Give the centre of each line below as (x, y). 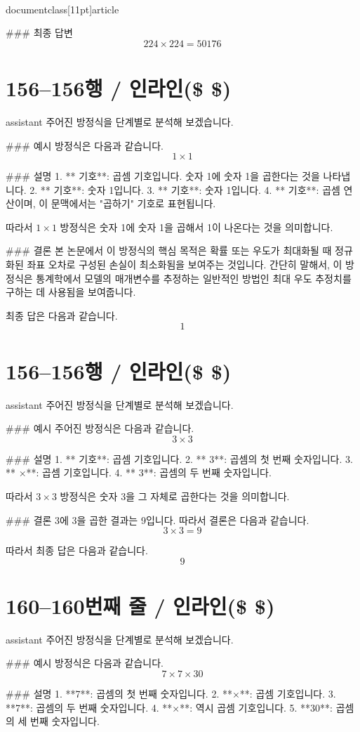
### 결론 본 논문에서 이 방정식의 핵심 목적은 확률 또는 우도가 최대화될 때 (169, 250)
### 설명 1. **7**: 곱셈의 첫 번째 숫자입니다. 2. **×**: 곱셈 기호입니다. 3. (171, 694)
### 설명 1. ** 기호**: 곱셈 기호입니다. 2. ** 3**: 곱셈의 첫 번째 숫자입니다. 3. (179, 458)
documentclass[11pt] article (62, 9)
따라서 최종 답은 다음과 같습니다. (77, 550)
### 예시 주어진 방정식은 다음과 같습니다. (100, 428)
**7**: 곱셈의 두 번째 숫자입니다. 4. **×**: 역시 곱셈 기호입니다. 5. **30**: (169, 707)
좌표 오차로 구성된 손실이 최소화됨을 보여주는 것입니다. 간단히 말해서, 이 (185, 264)
